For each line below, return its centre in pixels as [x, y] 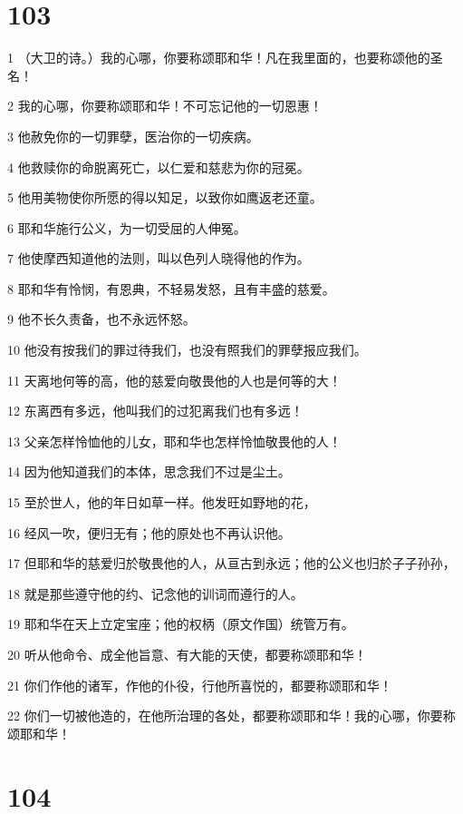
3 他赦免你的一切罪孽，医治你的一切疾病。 [133, 136]
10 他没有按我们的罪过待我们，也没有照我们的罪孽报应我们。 [187, 350]
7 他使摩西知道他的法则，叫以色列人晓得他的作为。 [159, 258]
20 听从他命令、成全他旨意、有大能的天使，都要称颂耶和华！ [187, 654]
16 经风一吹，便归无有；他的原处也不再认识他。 [149, 532]
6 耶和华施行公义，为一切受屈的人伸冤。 [127, 227]
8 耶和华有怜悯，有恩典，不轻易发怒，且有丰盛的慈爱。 [171, 288]
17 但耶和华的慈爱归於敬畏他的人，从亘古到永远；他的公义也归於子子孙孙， [231, 563]
